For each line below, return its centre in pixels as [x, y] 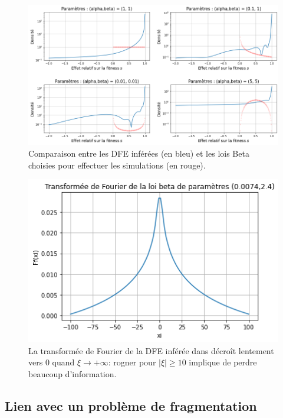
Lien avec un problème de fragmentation [131, 406]
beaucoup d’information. [73, 374]
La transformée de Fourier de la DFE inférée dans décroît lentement [151, 350]
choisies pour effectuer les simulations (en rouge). [117, 165]
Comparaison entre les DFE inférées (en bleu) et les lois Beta [139, 153]
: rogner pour [132, 362]
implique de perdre [223, 362]
